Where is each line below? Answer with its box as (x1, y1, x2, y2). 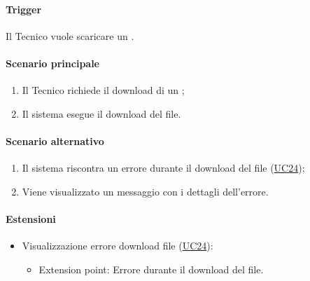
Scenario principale (6, 55, 99, 70)
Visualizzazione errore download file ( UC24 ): (22, 238, 213, 253)
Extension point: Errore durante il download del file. (38, 261, 264, 276)
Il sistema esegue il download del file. (22, 106, 181, 121)
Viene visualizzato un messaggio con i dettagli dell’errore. (22, 184, 269, 198)
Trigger (6, 1, 42, 16)
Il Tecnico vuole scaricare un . (6, 28, 134, 43)
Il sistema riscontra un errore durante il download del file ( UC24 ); (22, 160, 305, 175)
